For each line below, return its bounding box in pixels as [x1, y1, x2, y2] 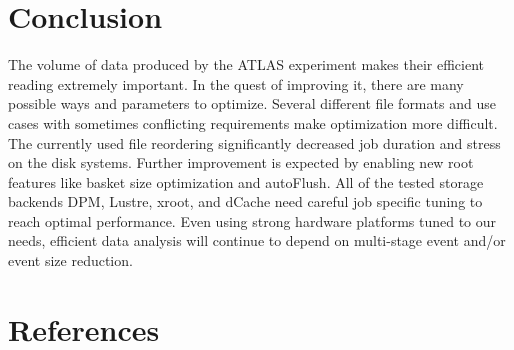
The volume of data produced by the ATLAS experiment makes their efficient [8, 54, 484, 75]
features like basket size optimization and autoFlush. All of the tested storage [8, 171, 484, 192]
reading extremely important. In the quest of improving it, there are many [8, 73, 464, 94]
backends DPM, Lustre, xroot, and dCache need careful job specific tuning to [8, 191, 483, 212]
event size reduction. [8, 250, 133, 271]
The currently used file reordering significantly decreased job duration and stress [8, 132, 501, 153]
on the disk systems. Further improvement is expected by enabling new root [8, 152, 474, 173]
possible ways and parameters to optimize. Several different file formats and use [8, 93, 496, 114]
